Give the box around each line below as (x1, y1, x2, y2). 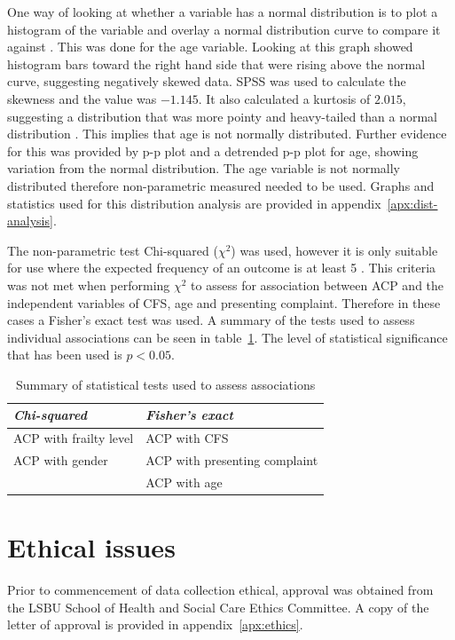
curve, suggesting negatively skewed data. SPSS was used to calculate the (7, 72, 406, 91)
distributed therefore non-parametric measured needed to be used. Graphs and (7, 176, 435, 194)
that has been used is (7, 345, 122, 364)
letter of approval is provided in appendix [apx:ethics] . (7, 615, 303, 634)
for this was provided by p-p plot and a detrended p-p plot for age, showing (7, 141, 419, 160)
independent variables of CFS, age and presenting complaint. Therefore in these (7, 293, 441, 312)
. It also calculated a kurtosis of (198, 89, 371, 107)
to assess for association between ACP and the (191, 275, 444, 294)
